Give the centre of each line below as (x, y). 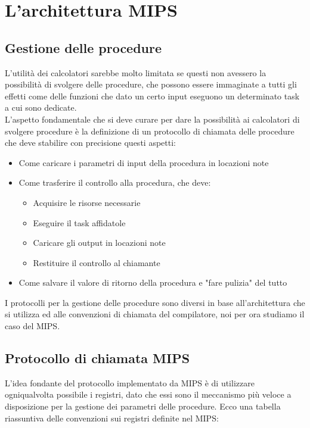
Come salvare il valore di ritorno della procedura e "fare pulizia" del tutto (153, 282)
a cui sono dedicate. (41, 107)
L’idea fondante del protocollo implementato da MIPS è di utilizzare (130, 382)
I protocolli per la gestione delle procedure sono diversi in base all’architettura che (155, 302)
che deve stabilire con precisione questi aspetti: (90, 143)
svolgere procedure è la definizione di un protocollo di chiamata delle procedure (150, 131)
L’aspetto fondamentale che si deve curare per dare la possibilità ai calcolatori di (152, 119)
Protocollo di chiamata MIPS (97, 358)
